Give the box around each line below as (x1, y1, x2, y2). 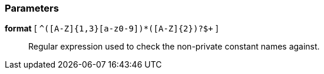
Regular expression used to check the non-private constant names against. (28, 41, 320, 52)
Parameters (5, 2, 59, 14)
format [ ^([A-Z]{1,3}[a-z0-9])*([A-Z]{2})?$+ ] (5, 23, 219, 34)
